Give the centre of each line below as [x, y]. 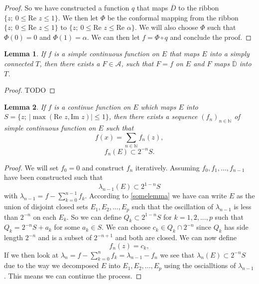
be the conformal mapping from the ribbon [173, 17]
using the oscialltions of [200, 265]
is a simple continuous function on [107, 54]
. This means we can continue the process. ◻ [73, 275]
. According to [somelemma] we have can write [156, 196]
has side [236, 227]
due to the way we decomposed [52, 265]
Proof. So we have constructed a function [67, 7]
